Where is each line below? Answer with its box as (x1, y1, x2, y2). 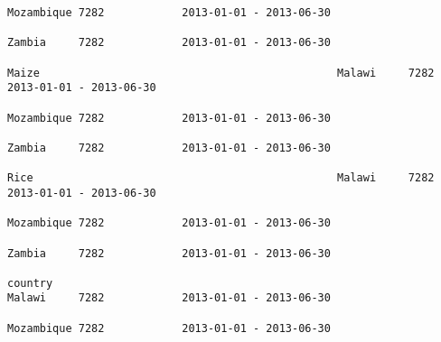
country (7, 276, 53, 290)
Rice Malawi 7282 (7, 171, 435, 185)
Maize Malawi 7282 (7, 66, 435, 79)
